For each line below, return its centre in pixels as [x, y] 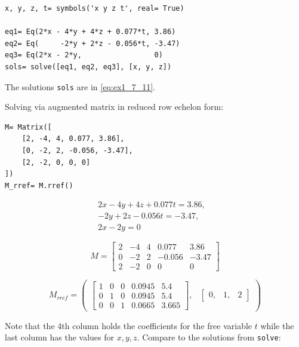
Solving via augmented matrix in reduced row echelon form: [114, 107]
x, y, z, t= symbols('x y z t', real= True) [95, 8]
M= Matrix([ [28, 127]
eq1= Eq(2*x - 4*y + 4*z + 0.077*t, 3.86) [90, 32]
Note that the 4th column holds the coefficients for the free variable [129, 325]
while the [277, 325]
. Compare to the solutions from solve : [209, 337]
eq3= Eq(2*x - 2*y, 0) [84, 55]
